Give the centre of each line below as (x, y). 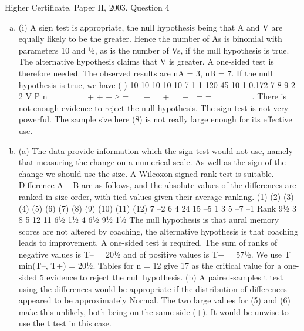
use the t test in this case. (65, 323)
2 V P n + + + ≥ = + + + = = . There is (153, 96)
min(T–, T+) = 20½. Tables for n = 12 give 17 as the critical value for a (150, 265)
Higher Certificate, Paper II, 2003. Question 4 (87, 7)
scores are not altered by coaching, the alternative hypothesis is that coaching (158, 231)
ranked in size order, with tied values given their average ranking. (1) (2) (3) (156, 196)
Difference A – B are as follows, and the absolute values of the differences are (157, 185)
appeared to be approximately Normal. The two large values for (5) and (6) (154, 300)
